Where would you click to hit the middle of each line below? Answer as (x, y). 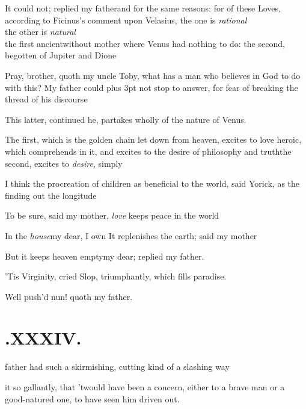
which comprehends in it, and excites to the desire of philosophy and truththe (148, 151)
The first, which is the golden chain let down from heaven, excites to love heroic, (153, 139)
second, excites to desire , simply (64, 163)
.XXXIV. (43, 338)
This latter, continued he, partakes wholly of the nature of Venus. (126, 119)
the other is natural (40, 32)
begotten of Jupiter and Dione (61, 55)
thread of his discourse (46, 99)
